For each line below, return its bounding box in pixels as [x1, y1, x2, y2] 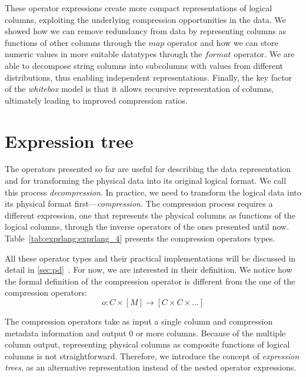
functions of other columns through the [5, 36, 146, 48]
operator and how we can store [167, 36, 278, 48]
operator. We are [234, 48, 295, 60]
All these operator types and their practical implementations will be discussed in [5, 252, 296, 264]
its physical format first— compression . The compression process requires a [5, 197, 273, 210]
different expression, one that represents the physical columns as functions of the [5, 209, 295, 221]
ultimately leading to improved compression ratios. [5, 94, 188, 106]
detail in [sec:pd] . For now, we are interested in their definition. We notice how [5, 263, 292, 276]
